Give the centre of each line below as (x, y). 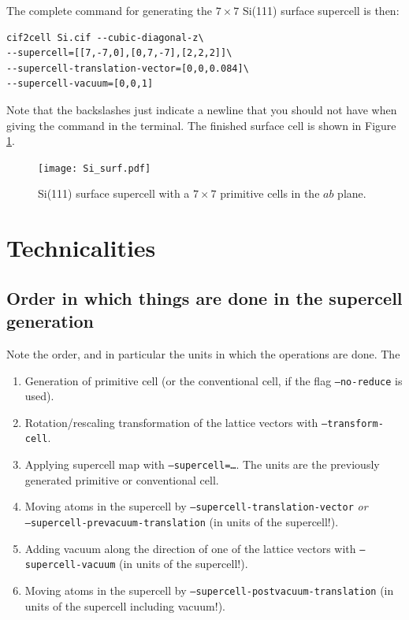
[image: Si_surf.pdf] (95, 168)
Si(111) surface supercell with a (114, 193)
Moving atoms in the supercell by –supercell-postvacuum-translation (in (209, 590)
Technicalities (81, 248)
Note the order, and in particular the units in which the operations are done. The (203, 353)
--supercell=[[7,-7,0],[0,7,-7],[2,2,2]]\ (119, 53)
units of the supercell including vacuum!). (125, 605)
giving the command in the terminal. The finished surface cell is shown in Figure (201, 125)
